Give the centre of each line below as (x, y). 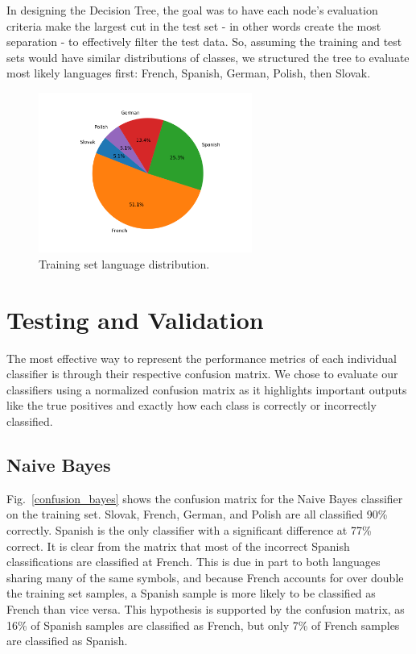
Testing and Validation (135, 319)
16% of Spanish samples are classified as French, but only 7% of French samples (203, 625)
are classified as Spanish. (67, 641)
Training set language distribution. (124, 263)
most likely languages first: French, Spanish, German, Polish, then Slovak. (189, 73)
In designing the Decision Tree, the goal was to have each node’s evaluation (192, 10)
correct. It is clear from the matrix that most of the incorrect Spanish (178, 546)
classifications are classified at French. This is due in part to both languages (194, 562)
